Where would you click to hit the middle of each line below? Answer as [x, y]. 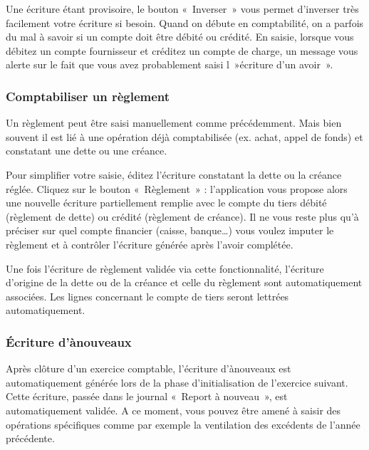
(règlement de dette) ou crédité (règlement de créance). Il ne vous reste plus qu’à [182, 216]
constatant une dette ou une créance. [87, 151]
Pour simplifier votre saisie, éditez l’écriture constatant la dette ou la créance [174, 174]
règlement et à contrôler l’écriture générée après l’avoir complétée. [150, 244]
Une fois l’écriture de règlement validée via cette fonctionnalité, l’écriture [165, 268]
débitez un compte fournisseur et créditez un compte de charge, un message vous [182, 50]
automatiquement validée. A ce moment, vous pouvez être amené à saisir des [173, 410]
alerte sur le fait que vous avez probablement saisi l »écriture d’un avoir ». [170, 64]
